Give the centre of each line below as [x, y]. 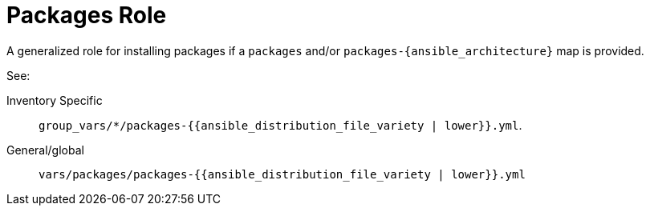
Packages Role [87, 15]
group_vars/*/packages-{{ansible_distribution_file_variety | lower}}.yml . [280, 125]
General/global [45, 150]
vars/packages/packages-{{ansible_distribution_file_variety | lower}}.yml [282, 174]
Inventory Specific [55, 100]
